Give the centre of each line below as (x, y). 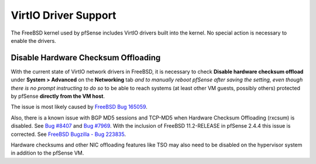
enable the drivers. (34, 40)
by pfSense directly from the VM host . (58, 96)
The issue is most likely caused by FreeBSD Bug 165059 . (79, 107)
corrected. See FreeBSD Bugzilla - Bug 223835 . (68, 134)
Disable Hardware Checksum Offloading (86, 58)
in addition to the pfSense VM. (47, 153)
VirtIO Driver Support (63, 15)
